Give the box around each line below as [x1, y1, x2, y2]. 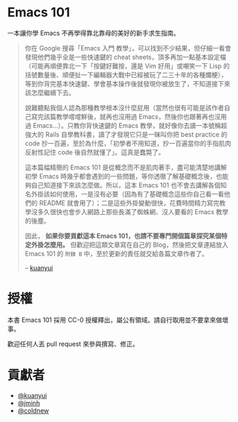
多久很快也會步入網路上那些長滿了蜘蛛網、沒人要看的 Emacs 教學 [37, 207, 229, 216]
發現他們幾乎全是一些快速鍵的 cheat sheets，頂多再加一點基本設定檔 [24, 53, 227, 61]
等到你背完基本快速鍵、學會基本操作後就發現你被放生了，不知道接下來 [24, 79, 231, 88]
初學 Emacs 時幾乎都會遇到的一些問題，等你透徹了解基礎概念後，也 [24, 172, 222, 180]
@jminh [17, 399, 40, 407]
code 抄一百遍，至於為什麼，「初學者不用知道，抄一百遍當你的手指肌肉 [24, 139, 232, 147]
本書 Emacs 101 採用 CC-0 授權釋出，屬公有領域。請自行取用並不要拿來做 [7, 315, 222, 324]
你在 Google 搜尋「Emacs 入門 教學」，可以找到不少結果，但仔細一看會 [24, 43, 232, 52]
